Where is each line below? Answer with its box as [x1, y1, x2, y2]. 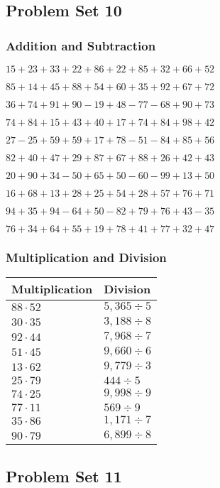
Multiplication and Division [6, 248, 167, 266]
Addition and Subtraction [6, 36, 156, 54]
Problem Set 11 [6, 465, 122, 487]
